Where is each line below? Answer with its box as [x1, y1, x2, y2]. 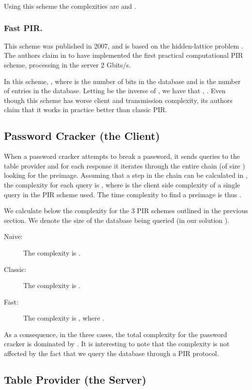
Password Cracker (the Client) [4, 128, 160, 143]
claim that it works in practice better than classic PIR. [4, 104, 167, 115]
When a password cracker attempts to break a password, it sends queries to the [4, 151, 240, 161]
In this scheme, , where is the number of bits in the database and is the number [4, 76, 241, 86]
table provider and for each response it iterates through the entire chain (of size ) [4, 160, 245, 170]
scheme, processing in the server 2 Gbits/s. [4, 60, 131, 69]
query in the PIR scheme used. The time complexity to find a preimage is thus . [4, 189, 241, 199]
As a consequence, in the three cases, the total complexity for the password [4, 329, 227, 339]
